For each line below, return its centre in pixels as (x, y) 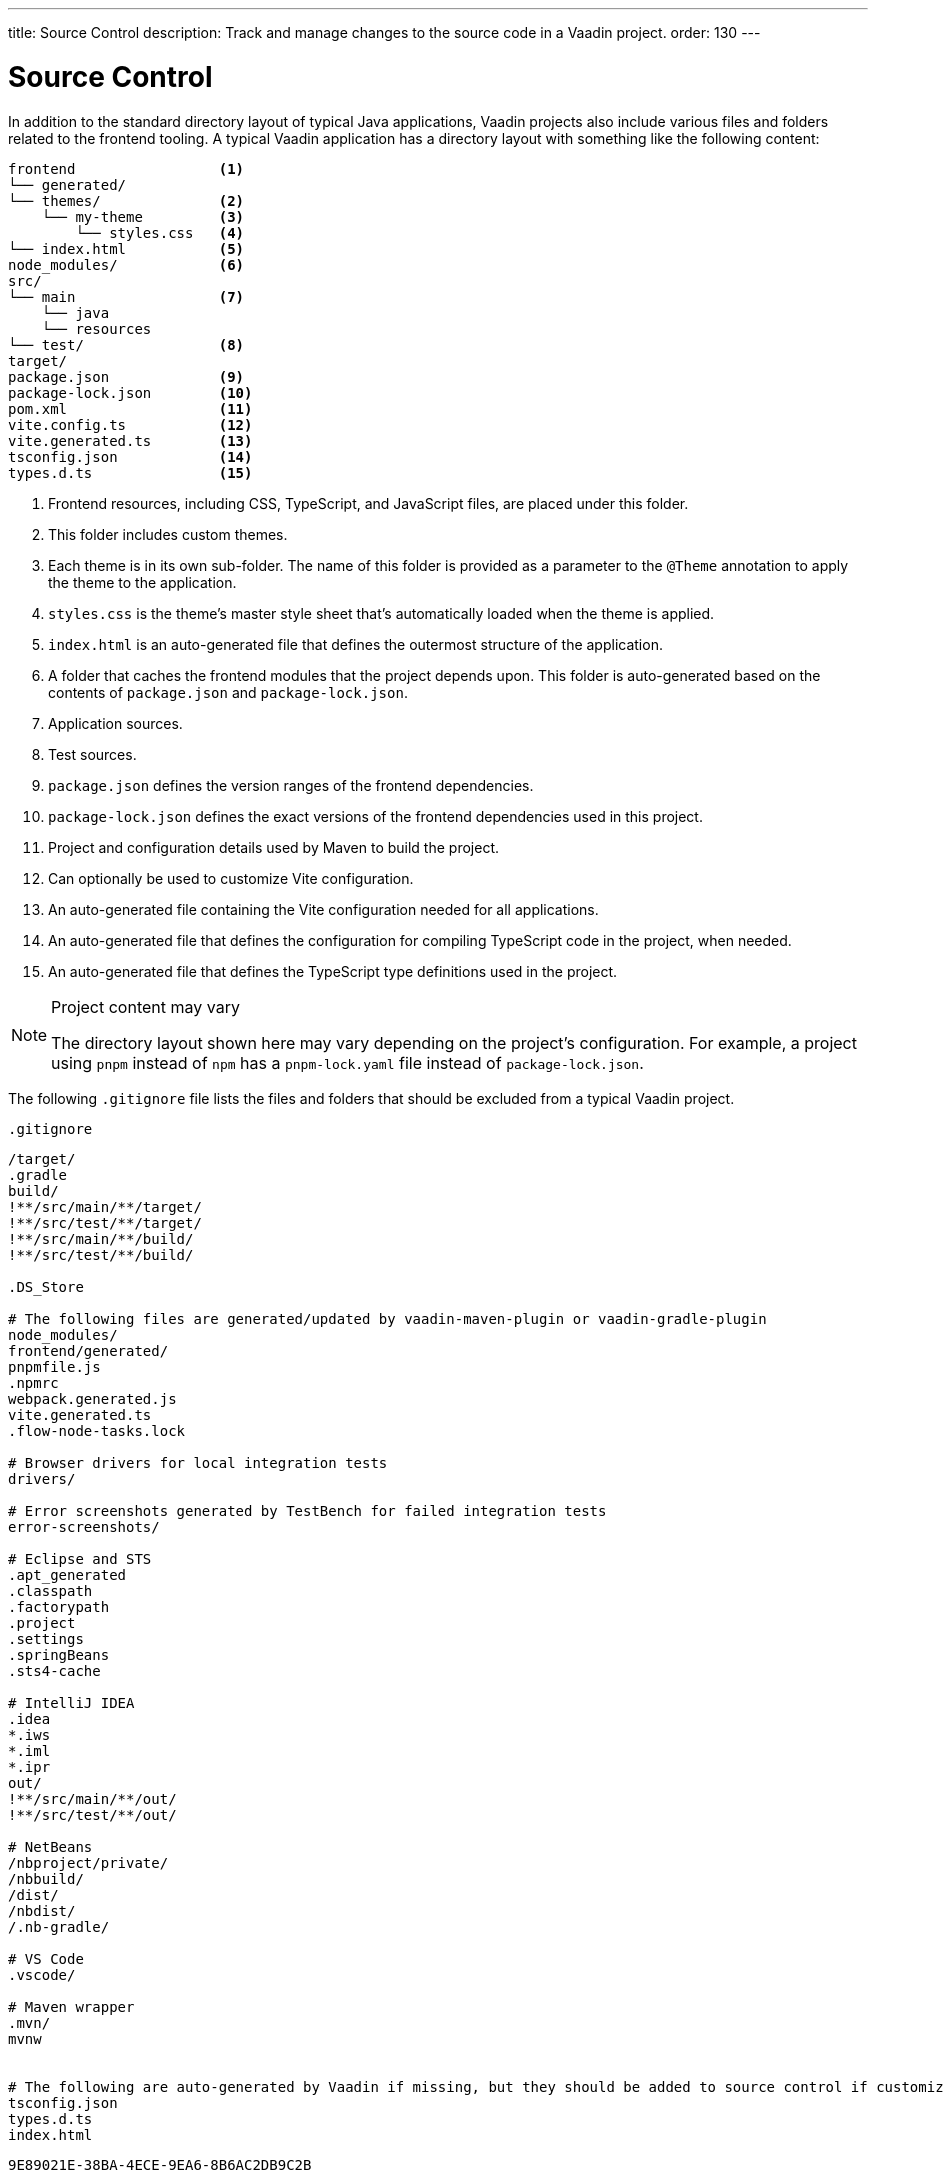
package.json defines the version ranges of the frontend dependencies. (291, 785)
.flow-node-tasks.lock (97, 1430)
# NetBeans (50, 1846)
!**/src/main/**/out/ (92, 1798)
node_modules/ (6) (126, 264)
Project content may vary (145, 1006)
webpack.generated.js (92, 1398)
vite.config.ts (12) (130, 424)
